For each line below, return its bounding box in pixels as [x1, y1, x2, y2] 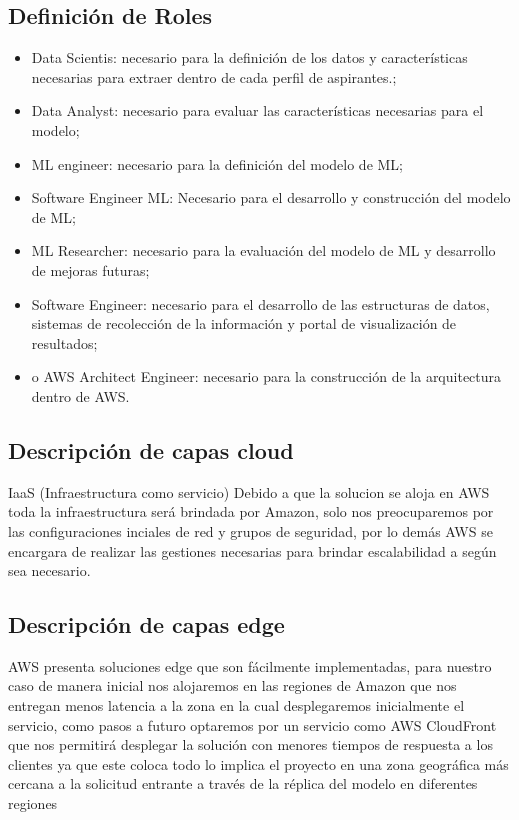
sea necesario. [8, 560, 91, 581]
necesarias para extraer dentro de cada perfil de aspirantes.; [31, 66, 397, 87]
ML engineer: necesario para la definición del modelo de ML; [31, 153, 403, 174]
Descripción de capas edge [8, 609, 285, 640]
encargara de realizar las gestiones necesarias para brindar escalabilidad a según [8, 540, 497, 561]
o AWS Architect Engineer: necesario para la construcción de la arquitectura [31, 366, 502, 387]
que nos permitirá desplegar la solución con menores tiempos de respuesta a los [8, 734, 493, 755]
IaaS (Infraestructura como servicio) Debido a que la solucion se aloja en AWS [8, 481, 490, 502]
